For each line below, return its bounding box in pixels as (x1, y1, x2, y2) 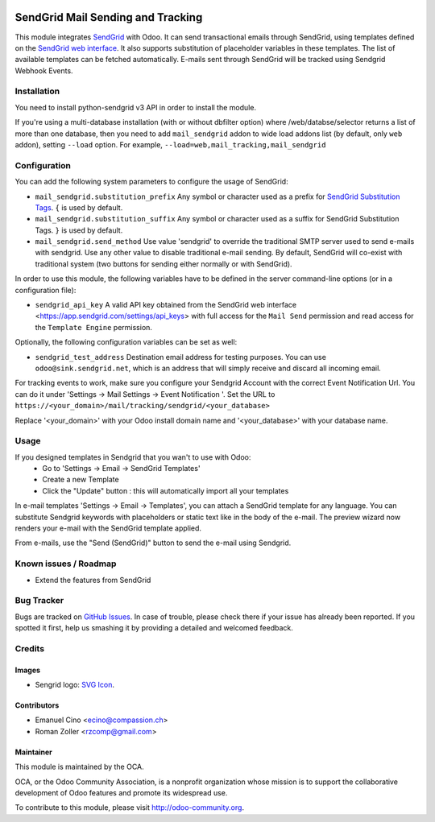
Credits (14, 642, 44, 654)
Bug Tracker (14, 595, 64, 606)
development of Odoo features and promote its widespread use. (14, 788, 228, 798)
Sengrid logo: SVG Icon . (35, 680, 115, 690)
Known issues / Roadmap (14, 558, 117, 569)
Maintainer (14, 747, 52, 757)
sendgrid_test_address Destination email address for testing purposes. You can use (35, 352, 326, 361)
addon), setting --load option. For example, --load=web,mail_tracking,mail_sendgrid (14, 140, 326, 149)
